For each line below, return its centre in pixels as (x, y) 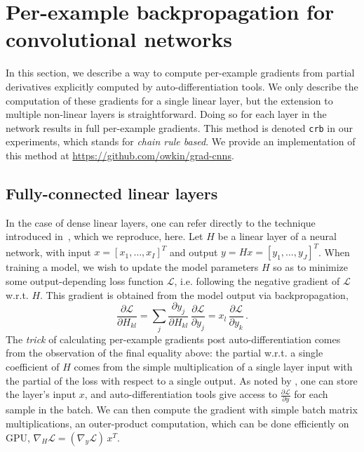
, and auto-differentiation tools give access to (181, 394)
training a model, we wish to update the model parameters (132, 267)
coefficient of (33, 366)
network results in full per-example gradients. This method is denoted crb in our (179, 127)
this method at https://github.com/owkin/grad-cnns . (120, 155)
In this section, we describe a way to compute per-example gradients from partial (180, 73)
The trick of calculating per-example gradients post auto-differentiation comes (173, 339)
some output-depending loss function (85, 281)
